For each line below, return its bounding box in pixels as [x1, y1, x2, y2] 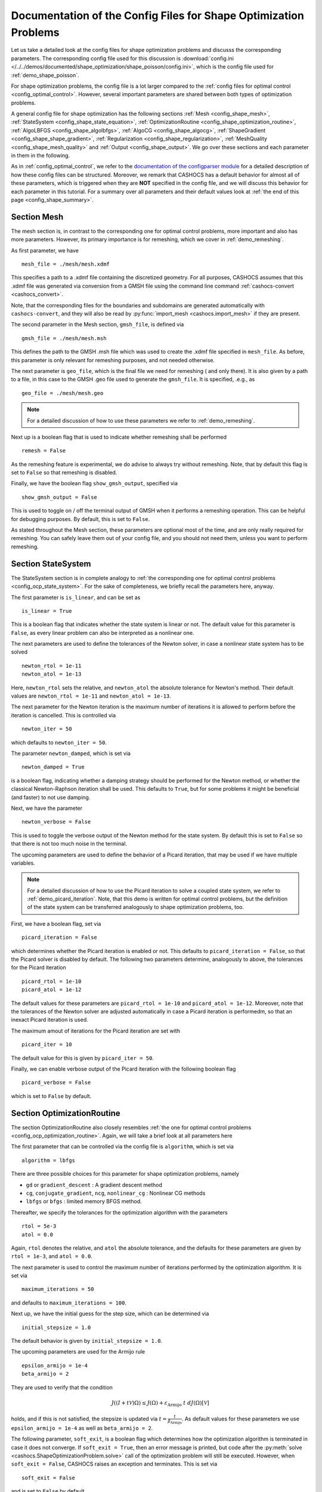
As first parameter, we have [11, 246, 79, 254]
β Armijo [168, 1418, 182, 1425]
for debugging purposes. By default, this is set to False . [11, 515, 150, 522]
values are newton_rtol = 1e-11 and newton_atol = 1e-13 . [11, 692, 171, 699]
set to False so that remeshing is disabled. [11, 469, 117, 476]
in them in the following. [11, 152, 70, 159]
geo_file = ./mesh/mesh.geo [21, 390, 104, 396]
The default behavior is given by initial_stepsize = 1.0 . [11, 1337, 163, 1345]
